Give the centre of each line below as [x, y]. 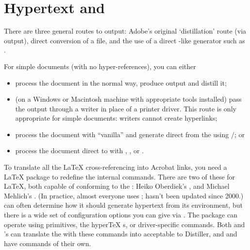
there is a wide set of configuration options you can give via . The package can [121, 215]
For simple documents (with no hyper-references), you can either [100, 66]
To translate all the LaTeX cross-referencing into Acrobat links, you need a [116, 167]
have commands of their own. [48, 243]
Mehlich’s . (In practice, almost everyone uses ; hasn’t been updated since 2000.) [124, 195]
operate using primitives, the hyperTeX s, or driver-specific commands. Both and [125, 224]
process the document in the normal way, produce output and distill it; [121, 82]
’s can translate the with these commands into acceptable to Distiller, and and [121, 234]
